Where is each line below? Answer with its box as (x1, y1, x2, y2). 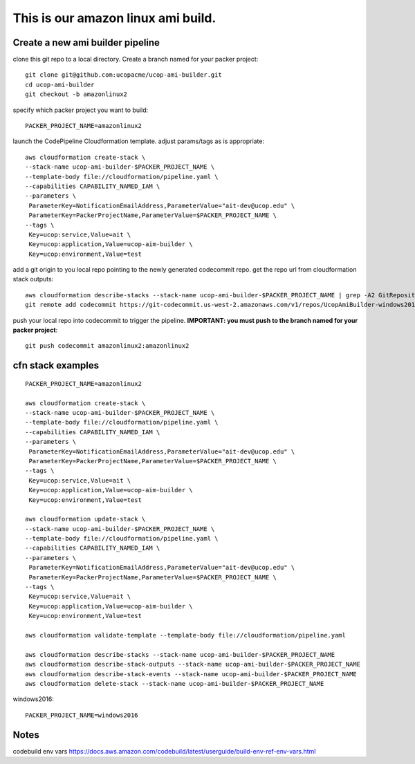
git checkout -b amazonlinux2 (25, 91, 128, 98)
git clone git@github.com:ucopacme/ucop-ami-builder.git (25, 71, 223, 79)
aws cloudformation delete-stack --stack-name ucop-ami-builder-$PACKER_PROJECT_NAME (25, 680, 324, 687)
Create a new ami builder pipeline (12, 37, 160, 48)
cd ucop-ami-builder (25, 80, 95, 88)
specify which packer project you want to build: (12, 106, 149, 114)
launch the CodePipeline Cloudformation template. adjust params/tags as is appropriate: (12, 137, 265, 145)
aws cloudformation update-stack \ (25, 515, 146, 523)
